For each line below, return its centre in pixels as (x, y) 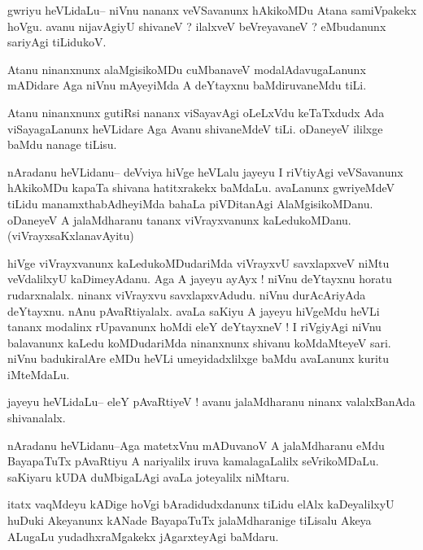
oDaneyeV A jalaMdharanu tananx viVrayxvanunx (133, 219)
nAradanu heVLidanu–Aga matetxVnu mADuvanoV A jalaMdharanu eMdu (196, 445)
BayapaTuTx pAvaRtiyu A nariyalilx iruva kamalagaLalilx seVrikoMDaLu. (193, 461)
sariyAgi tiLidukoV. (57, 42)
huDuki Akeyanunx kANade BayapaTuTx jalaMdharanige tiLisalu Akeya (190, 520)
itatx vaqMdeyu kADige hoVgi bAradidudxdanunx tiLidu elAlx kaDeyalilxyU (201, 504)
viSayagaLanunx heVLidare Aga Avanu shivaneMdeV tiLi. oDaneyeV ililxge (195, 128)
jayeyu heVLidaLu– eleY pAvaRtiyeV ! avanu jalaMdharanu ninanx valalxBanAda (211, 402)
